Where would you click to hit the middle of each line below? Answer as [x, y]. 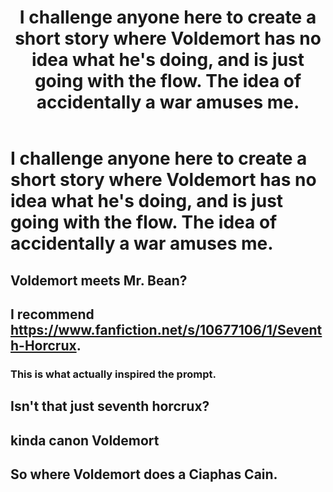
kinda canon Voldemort [85, 440]
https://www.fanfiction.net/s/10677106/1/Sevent [166, 329]
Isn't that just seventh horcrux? [110, 406]
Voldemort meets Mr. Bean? [99, 280]
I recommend [52, 314]
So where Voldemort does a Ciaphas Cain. [144, 474]
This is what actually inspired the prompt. [113, 374]
